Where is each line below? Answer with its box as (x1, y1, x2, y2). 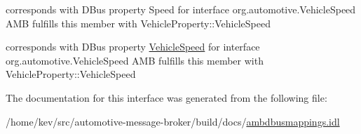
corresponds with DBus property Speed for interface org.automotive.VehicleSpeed (6, 2, 356, 16)
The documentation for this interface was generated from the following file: (6, 90, 327, 105)
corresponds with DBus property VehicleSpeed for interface (6, 39, 260, 54)
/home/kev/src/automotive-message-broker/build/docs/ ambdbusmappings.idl (6, 114, 340, 128)
